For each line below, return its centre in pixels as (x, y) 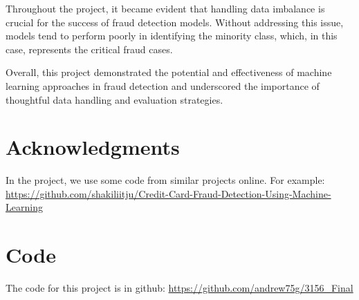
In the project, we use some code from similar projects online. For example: (165, 180)
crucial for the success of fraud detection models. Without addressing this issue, (175, 22)
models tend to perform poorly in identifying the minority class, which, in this (172, 36)
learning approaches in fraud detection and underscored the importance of (163, 85)
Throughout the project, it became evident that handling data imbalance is (165, 8)
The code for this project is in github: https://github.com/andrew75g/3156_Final (179, 288)
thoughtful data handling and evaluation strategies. (114, 99)
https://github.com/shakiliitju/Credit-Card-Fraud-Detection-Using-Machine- (168, 193)
